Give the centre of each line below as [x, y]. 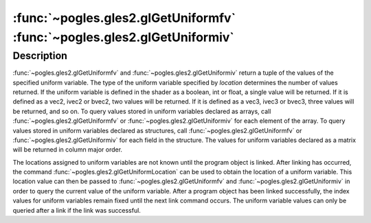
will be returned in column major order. [68, 150]
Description [40, 56]
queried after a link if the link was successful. [77, 210]
